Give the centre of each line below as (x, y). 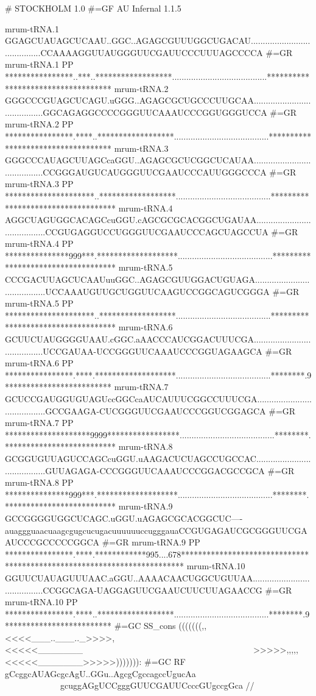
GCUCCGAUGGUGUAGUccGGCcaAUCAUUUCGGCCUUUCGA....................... (158, 399)
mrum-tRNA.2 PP (39, 124)
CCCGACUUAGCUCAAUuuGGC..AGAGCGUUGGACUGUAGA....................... (157, 279)
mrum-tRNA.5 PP (39, 303)
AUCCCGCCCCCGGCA (52, 542)
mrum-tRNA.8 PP (39, 482)
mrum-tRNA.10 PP (41, 602)
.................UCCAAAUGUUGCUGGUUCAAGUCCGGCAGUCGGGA (137, 291)
